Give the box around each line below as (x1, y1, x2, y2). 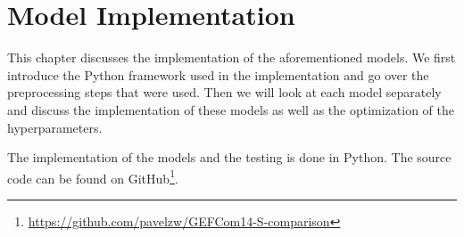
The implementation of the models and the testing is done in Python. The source (7, 148, 452, 167)
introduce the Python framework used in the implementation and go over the (7, 65, 429, 84)
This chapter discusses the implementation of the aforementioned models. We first (7, 48, 456, 67)
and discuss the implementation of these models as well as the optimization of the (7, 100, 454, 118)
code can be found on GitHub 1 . (7, 166, 178, 187)
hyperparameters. (7, 118, 103, 136)
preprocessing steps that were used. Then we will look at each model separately (7, 83, 442, 102)
